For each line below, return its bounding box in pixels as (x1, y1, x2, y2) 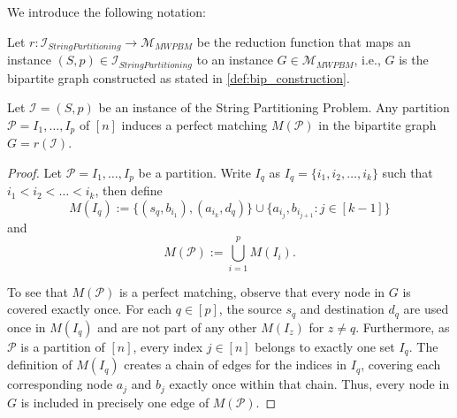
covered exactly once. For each (7, 300, 172, 318)
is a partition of (20, 337, 105, 355)
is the (399, 50, 429, 69)
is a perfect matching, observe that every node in (118, 282, 385, 300)
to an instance (196, 50, 273, 69)
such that (382, 163, 433, 181)
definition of (7, 355, 72, 374)
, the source (218, 300, 282, 318)
